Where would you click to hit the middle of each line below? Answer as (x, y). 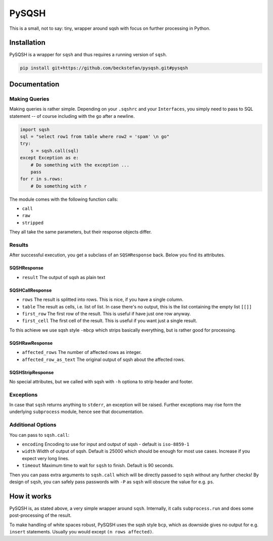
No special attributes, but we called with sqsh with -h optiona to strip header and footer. (101, 381)
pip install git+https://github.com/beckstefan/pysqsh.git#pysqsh (104, 68)
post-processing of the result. (40, 515)
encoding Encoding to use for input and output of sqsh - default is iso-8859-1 (106, 444)
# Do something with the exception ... (80, 165)
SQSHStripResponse (32, 372)
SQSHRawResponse (31, 343)
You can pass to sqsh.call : (39, 435)
